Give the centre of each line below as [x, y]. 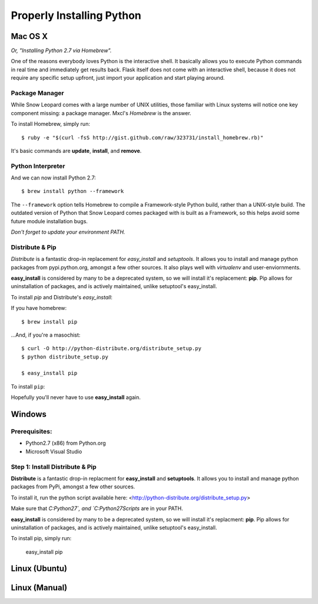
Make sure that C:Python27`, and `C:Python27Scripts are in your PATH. [97, 508]
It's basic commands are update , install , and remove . [76, 151]
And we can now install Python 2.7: [54, 178]
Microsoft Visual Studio [54, 451]
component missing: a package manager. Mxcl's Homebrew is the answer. [101, 113]
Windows [29, 414]
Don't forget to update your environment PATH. [68, 232]
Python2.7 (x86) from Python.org [66, 443]
